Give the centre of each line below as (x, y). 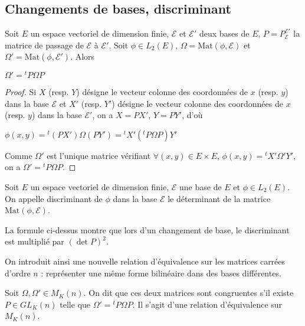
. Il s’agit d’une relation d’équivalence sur (207, 304)
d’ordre (18, 273)
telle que (75, 304)
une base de (201, 187)
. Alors (83, 56)
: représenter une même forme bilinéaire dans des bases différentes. (161, 273)
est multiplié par (35, 241)
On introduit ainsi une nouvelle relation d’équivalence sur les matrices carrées (145, 261)
